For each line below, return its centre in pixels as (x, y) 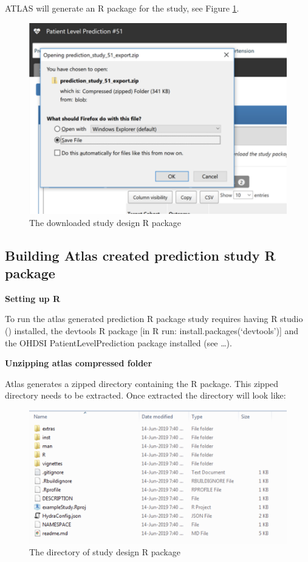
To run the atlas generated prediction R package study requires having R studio (154, 319)
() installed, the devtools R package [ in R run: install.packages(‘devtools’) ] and (152, 331)
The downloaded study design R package (105, 222)
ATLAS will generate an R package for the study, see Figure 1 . (122, 8)
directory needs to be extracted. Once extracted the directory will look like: (145, 395)
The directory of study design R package (105, 552)
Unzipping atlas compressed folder (79, 363)
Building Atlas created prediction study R (140, 255)
